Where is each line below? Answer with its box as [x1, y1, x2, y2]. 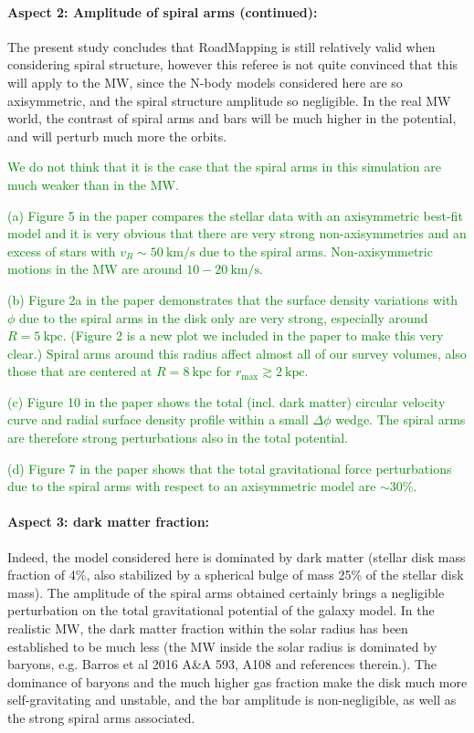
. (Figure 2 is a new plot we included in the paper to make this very [62, 326, 444, 345]
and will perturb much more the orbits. [7, 126, 227, 145]
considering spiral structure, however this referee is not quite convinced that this [7, 55, 458, 74]
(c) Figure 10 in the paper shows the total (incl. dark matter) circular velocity [7, 392, 446, 411]
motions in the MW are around [7, 259, 183, 278]
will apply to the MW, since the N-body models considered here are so [7, 72, 403, 91]
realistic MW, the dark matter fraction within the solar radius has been [7, 619, 408, 638]
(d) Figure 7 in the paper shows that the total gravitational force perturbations [7, 458, 452, 477]
